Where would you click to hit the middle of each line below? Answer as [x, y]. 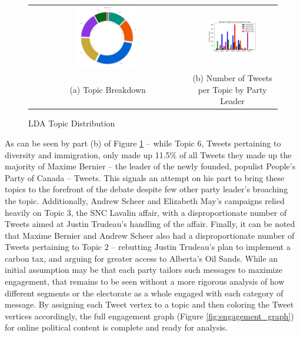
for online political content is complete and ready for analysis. [116, 327]
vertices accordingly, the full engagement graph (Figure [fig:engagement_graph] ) [149, 316]
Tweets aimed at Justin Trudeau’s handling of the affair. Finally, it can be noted [150, 224]
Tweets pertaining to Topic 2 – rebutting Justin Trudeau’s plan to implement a [148, 247]
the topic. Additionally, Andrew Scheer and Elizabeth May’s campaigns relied [145, 200]
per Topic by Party [232, 89]
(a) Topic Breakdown [108, 89]
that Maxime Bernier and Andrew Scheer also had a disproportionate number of [150, 235]
